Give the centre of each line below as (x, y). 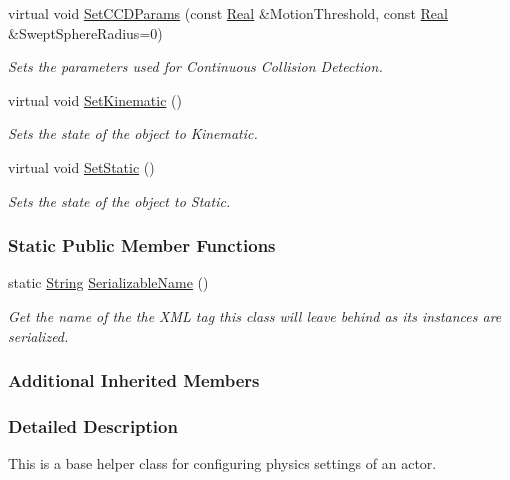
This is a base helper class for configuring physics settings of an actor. (222, 463)
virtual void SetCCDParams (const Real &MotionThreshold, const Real (228, 13)
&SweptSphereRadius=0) (85, 32)
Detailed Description (93, 425)
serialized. (38, 335)
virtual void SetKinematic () (95, 99)
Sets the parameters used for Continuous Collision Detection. (195, 66)
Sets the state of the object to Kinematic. (133, 133)
